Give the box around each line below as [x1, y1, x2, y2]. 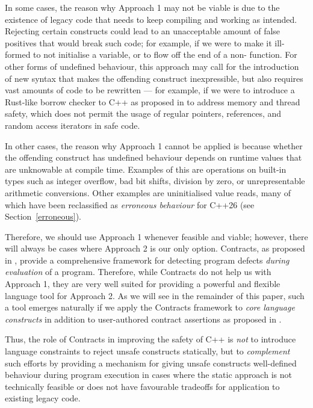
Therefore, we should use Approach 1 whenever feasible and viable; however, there [5, 230, 308, 243]
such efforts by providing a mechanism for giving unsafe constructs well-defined [5, 356, 297, 369]
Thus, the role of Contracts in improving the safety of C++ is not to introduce [5, 333, 296, 345]
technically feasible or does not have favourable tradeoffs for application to [5, 380, 280, 392]
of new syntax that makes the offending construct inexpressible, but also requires [5, 72, 303, 84]
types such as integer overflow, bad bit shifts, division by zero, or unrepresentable [5, 175, 305, 187]
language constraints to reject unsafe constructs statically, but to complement [5, 345, 290, 357]
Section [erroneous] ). [5, 210, 81, 223]
